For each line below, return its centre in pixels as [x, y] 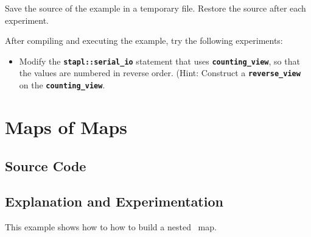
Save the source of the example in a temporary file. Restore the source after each [155, 8]
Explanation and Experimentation [114, 201]
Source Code [46, 165]
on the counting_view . [62, 85]
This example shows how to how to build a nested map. [111, 227]
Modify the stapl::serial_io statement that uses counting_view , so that [159, 61]
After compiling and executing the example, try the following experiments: [144, 41]
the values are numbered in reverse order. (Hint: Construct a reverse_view [160, 73]
